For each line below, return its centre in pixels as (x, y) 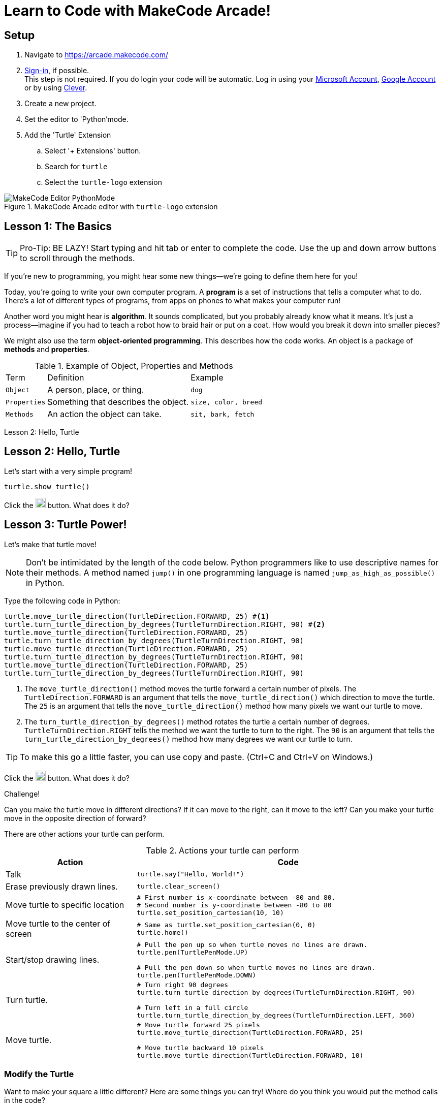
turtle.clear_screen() (179, 887)
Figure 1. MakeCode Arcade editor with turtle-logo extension (111, 207)
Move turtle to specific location (65, 905)
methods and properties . (47, 350)
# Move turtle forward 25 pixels (198, 1025)
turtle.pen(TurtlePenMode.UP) (193, 952)
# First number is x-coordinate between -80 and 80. (236, 897)
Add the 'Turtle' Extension (68, 135)
